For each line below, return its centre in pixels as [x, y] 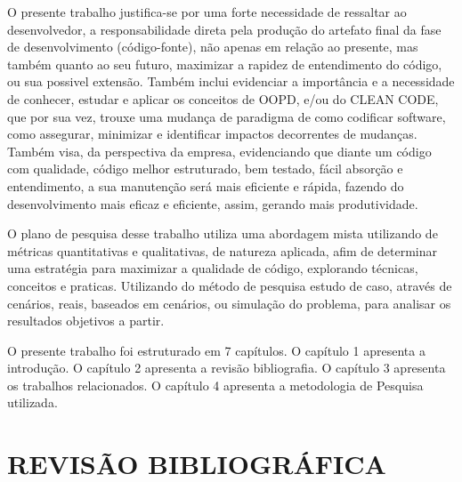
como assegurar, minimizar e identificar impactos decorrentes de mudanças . [212, 134]
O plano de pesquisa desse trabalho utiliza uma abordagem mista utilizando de [223, 233]
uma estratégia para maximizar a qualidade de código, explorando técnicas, [213, 268]
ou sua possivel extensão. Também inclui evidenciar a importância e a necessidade [231, 81]
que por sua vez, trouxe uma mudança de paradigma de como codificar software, [227, 116]
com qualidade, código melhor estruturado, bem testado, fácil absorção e [205, 169]
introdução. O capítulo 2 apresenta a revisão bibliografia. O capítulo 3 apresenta [227, 368]
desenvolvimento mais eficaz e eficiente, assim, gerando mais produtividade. [213, 203]
